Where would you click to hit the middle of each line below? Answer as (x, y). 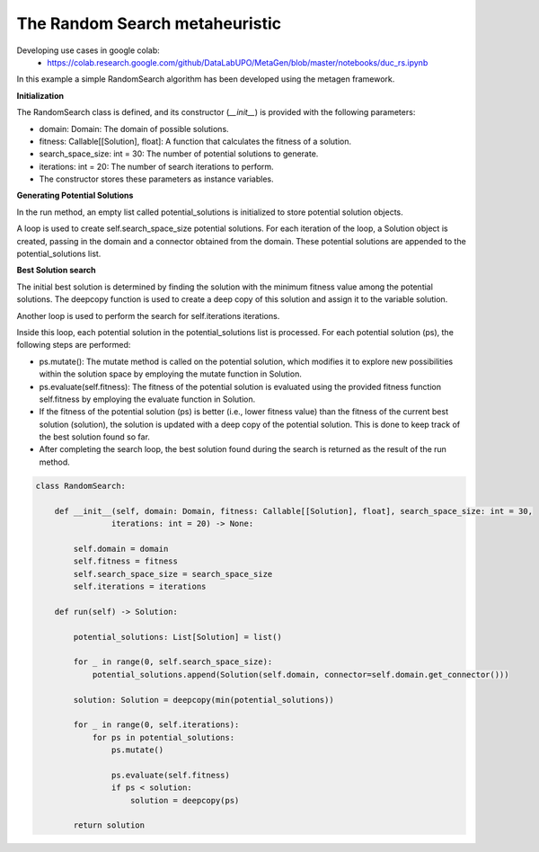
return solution (109, 825)
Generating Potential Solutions (75, 195)
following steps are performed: (74, 345)
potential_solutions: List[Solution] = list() (177, 637)
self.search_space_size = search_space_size (173, 574)
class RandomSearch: (80, 486)
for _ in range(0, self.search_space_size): (173, 662)
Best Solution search (56, 271)
